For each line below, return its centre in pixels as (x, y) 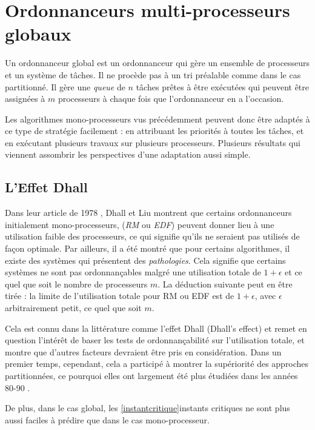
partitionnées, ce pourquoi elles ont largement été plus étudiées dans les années (151, 375)
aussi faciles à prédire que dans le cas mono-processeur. (107, 419)
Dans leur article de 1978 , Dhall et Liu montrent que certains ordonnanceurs (148, 213)
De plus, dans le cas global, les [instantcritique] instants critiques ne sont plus (148, 408)
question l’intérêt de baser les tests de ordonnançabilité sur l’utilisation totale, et (155, 340)
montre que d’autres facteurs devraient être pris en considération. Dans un (143, 351)
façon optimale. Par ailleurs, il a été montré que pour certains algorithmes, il (148, 248)
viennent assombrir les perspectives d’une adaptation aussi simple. (128, 154)
